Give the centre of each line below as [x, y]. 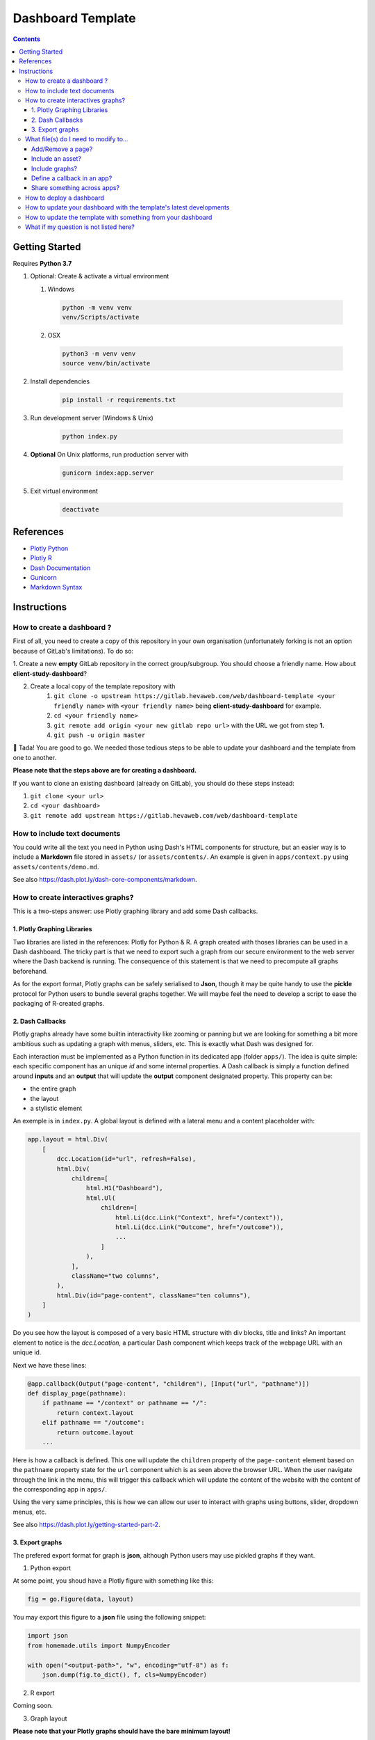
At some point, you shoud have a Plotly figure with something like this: [113, 1581]
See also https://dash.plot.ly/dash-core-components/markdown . [105, 880]
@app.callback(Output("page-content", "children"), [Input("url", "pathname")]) [168, 1384]
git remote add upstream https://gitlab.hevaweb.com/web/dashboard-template [164, 815]
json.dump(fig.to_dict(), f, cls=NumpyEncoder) [125, 1675]
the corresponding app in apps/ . [60, 1489]
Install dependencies [60, 381]
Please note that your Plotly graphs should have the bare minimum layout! [122, 1731]
